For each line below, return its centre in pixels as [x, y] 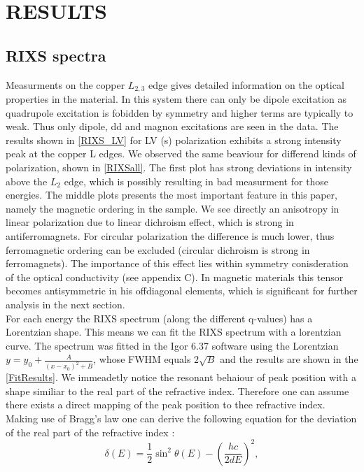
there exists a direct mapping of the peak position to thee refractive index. [166, 405]
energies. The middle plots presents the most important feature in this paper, [171, 195]
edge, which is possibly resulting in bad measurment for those [196, 181]
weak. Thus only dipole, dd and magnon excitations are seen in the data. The [172, 126]
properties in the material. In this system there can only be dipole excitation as [176, 99]
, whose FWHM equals [142, 359]
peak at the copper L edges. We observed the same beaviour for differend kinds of [181, 153]
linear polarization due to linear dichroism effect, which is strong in [150, 222]
